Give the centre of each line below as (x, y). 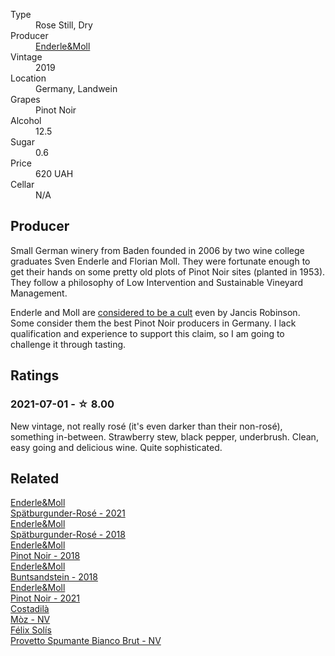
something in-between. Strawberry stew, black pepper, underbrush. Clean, (164, 436)
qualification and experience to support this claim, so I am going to (147, 333)
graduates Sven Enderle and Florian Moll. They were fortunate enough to (160, 261)
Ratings (35, 375)
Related (35, 478)
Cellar (22, 184)
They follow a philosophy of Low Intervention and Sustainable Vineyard (157, 282)
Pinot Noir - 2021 (45, 598)
